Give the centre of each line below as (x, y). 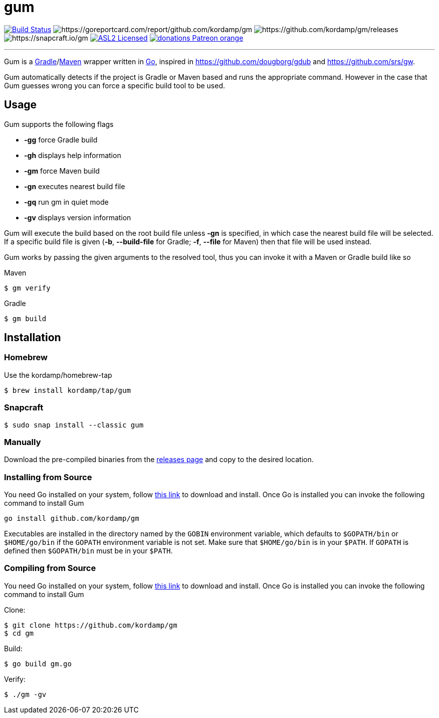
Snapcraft (24, 408)
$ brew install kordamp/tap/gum (67, 390)
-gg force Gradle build (61, 139)
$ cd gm (19, 633)
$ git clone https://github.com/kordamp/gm (91, 625)
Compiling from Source (50, 568)
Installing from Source (48, 477)
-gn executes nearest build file (75, 186)
